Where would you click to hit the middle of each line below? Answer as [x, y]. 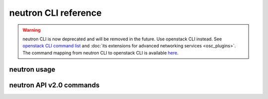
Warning [32, 30]
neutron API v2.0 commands [54, 85]
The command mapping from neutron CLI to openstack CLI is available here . [100, 53]
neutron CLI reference [55, 13]
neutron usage [32, 69]
